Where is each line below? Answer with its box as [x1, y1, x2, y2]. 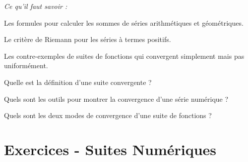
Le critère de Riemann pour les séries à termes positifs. [4, 34, 171, 44]
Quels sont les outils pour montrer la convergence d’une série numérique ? [4, 93, 229, 104]
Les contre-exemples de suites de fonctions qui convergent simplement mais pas [4, 50, 245, 61]
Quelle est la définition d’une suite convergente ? [4, 77, 152, 87]
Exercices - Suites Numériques [4, 139, 217, 159]
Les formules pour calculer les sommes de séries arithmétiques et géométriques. [4, 17, 244, 28]
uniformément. [4, 60, 48, 71]
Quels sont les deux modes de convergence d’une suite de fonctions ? [4, 110, 212, 121]
